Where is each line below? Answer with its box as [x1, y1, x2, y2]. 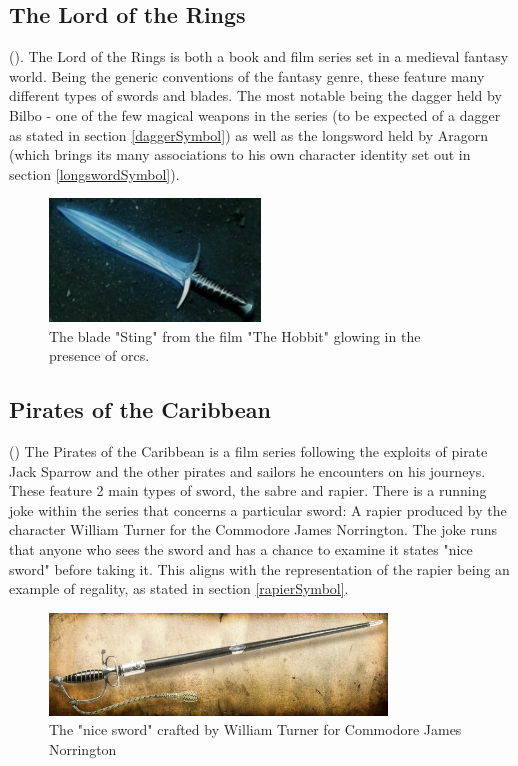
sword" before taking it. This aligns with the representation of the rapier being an [9, 558, 510, 579]
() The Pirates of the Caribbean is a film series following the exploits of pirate [9, 441, 488, 461]
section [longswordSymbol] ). [9, 163, 180, 184]
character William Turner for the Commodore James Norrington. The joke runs [9, 519, 497, 540]
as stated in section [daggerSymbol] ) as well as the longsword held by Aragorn [9, 124, 488, 145]
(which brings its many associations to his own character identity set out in [9, 144, 471, 165]
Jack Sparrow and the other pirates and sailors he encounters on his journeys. [9, 460, 486, 481]
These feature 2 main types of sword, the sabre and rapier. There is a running [9, 480, 487, 501]
